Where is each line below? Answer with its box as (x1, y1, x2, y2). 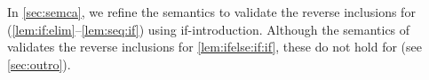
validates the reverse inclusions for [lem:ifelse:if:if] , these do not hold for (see (7, 37, 422, 56)
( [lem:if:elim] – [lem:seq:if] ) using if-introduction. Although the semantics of (7, 20, 410, 38)
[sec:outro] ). (7, 54, 71, 73)
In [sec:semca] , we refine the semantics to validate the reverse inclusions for (7, 3, 416, 20)
